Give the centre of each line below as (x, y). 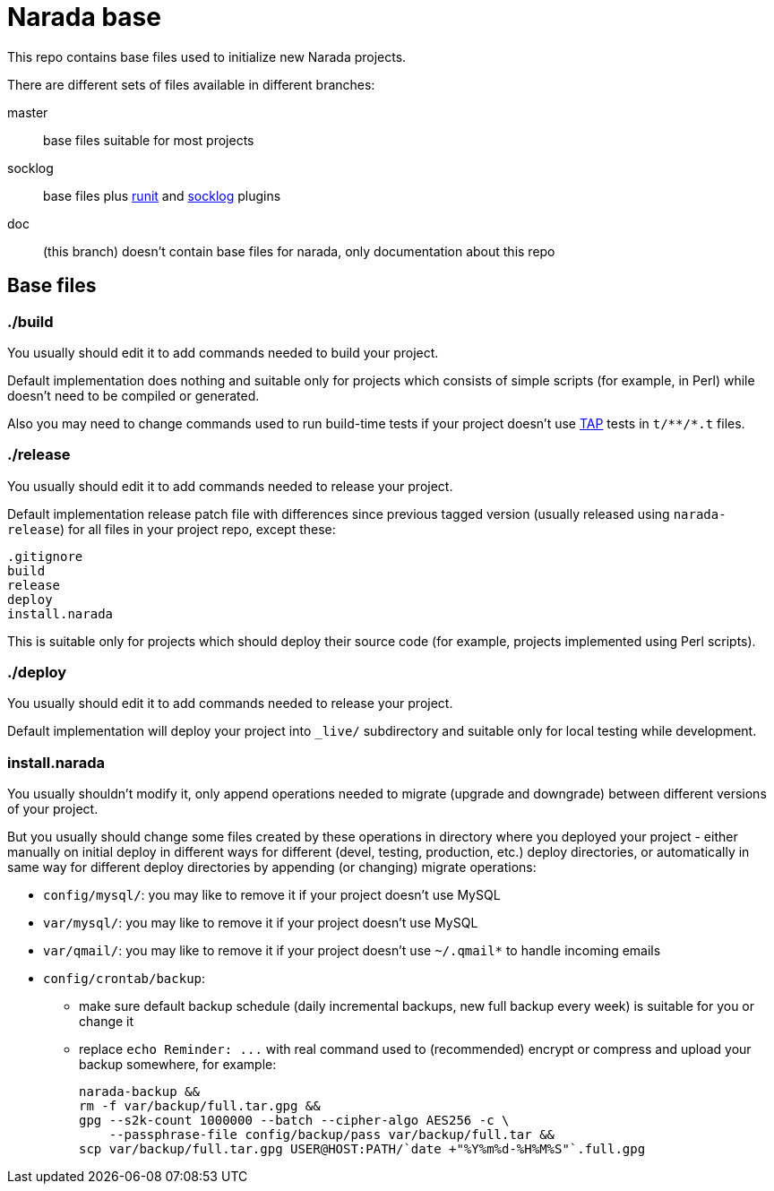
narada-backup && (139, 1092)
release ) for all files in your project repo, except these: (172, 529)
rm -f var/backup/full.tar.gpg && (200, 1106)
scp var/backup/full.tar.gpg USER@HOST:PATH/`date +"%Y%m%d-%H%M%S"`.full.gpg (362, 1149)
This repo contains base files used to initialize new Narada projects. (207, 56)
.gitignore (45, 556)
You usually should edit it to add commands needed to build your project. (223, 352)
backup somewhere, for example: (178, 1065)
